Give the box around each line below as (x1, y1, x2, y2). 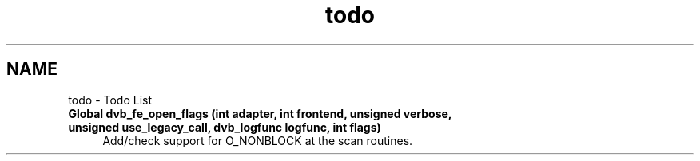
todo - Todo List (68, 92, 153, 107)
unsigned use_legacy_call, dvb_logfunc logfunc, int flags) (68, 120, 381, 134)
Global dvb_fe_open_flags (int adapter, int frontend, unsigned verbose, (68, 106, 452, 120)
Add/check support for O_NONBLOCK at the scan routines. (102, 133, 413, 147)
